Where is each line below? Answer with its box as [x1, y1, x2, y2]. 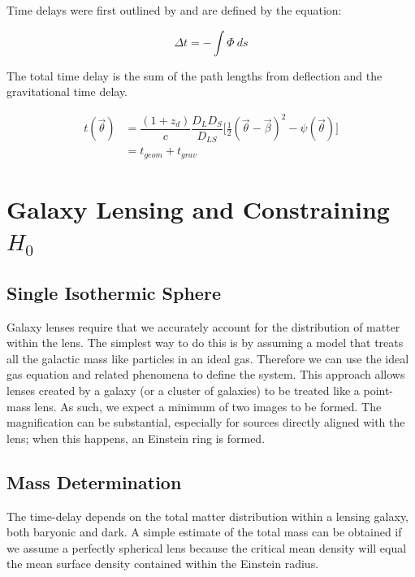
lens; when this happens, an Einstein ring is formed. [6, 429, 266, 446]
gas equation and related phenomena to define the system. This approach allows [6, 366, 405, 383]
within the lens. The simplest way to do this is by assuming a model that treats [6, 334, 404, 351]
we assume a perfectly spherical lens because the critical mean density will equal [6, 539, 407, 556]
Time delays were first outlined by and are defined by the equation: [6, 2, 342, 18]
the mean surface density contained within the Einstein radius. [6, 555, 319, 572]
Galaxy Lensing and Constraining [6, 193, 390, 226]
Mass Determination [6, 469, 182, 494]
